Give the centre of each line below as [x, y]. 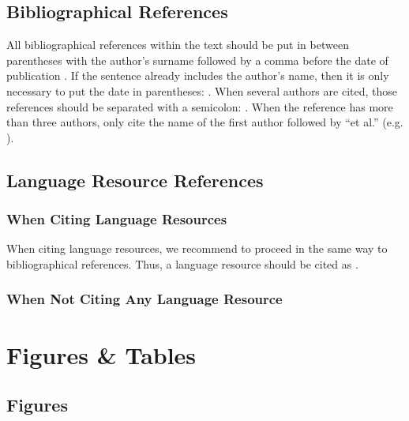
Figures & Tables [101, 354]
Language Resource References [135, 180]
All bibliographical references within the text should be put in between [178, 45]
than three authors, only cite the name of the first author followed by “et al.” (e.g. [205, 122]
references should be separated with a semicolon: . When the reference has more [200, 106]
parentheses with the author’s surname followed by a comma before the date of [197, 60]
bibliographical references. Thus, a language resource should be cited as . [182, 263]
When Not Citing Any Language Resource [144, 299]
